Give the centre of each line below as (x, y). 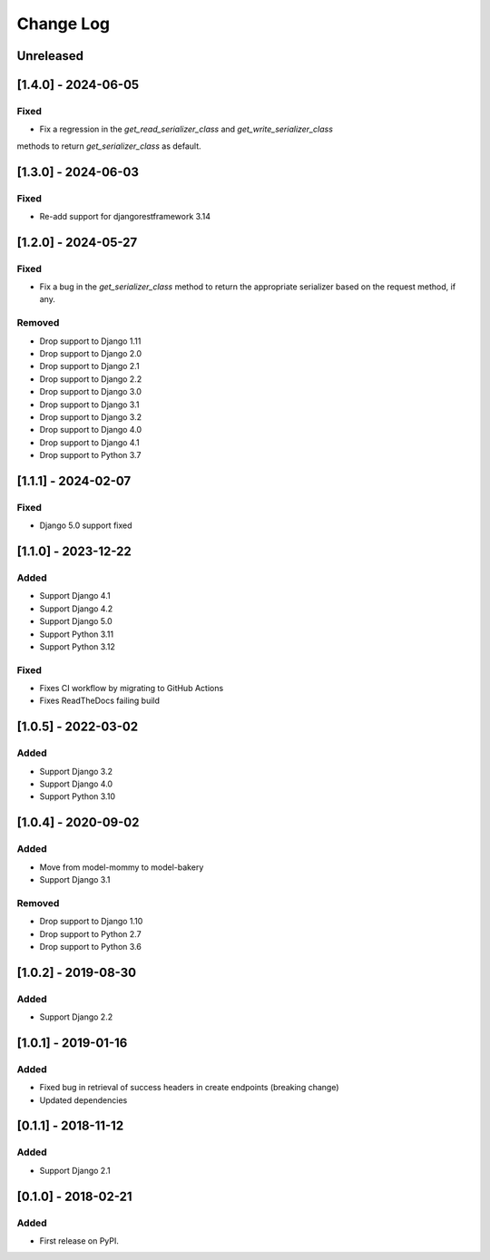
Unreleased (50, 56)
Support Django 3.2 (76, 771)
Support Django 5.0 (76, 621)
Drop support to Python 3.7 (90, 455)
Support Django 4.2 (76, 609)
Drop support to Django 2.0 (91, 353)
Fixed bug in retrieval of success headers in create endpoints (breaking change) (189, 1088)
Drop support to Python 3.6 (91, 946)
